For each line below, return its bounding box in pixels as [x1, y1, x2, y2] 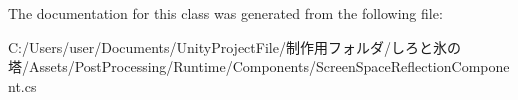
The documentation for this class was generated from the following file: [8, 3, 443, 23]
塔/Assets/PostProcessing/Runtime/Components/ [8, 56, 316, 77]
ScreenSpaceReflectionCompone [315, 56, 510, 77]
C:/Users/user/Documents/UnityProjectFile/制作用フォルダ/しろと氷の [8, 36, 461, 57]
